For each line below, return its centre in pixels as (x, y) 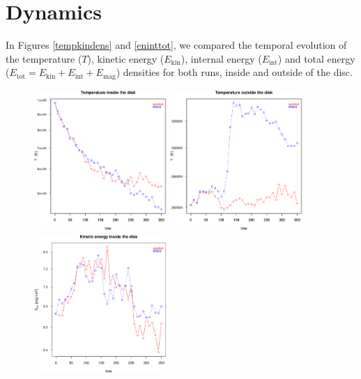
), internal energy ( (221, 58)
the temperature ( (44, 58)
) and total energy (316, 58)
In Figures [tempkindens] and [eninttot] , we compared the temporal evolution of (176, 45)
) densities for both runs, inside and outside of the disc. (234, 72)
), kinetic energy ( (126, 58)
